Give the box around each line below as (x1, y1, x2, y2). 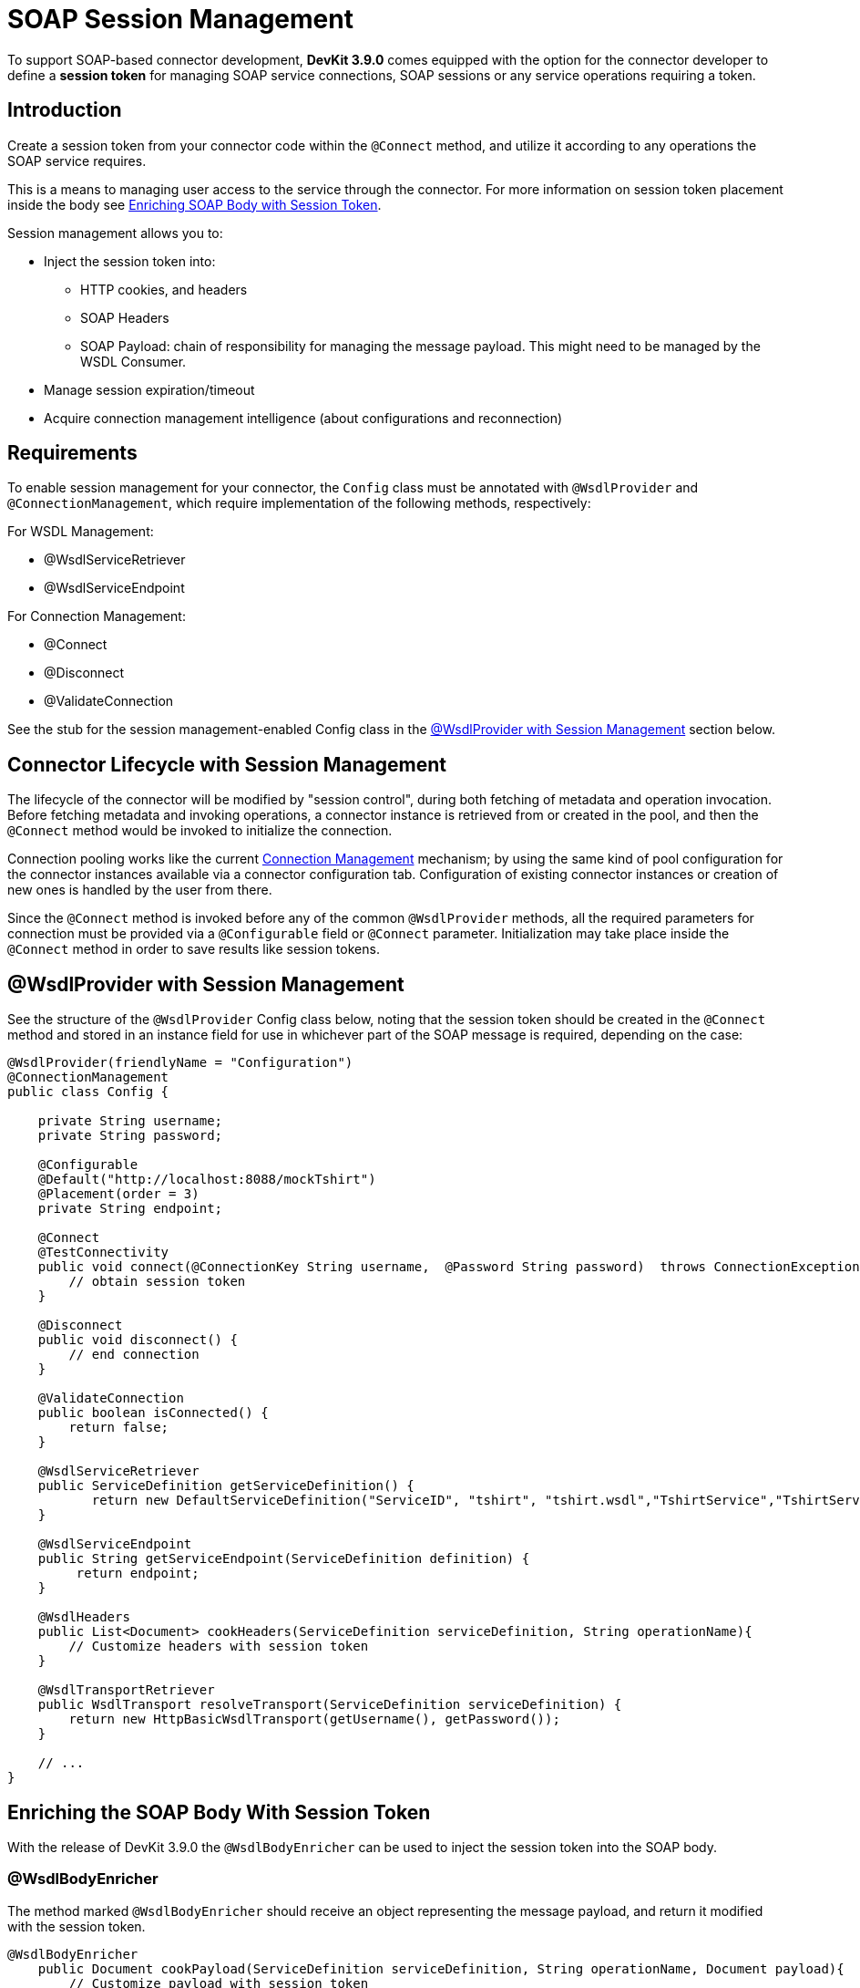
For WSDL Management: (7, 523, 154, 540)
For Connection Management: (7, 608, 186, 625)
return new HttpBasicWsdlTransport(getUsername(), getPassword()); (68, 1712, 560, 1727)
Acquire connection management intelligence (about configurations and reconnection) (44, 409, 563, 426)
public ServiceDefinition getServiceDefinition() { (37, 1478, 415, 1494)
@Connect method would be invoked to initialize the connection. (7, 823, 393, 839)
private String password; (37, 1128, 223, 1144)
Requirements (7, 441, 138, 465)
